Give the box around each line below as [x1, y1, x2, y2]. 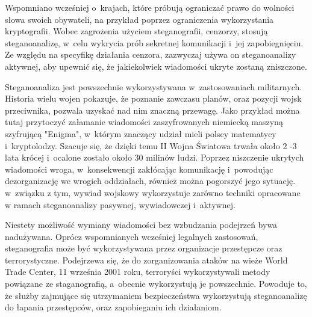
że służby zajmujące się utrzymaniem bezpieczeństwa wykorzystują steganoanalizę [5, 289, 307, 301]
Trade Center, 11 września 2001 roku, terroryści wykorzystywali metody [5, 265, 270, 278]
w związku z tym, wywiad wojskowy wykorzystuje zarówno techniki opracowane [5, 186, 301, 199]
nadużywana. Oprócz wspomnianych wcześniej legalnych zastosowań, [5, 230, 258, 242]
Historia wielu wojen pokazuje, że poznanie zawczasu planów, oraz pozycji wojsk [5, 92, 302, 105]
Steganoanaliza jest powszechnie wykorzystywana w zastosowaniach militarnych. [5, 80, 302, 93]
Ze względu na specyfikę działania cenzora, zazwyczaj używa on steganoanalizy [5, 48, 296, 61]
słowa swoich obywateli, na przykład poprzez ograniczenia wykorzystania [5, 13, 274, 25]
